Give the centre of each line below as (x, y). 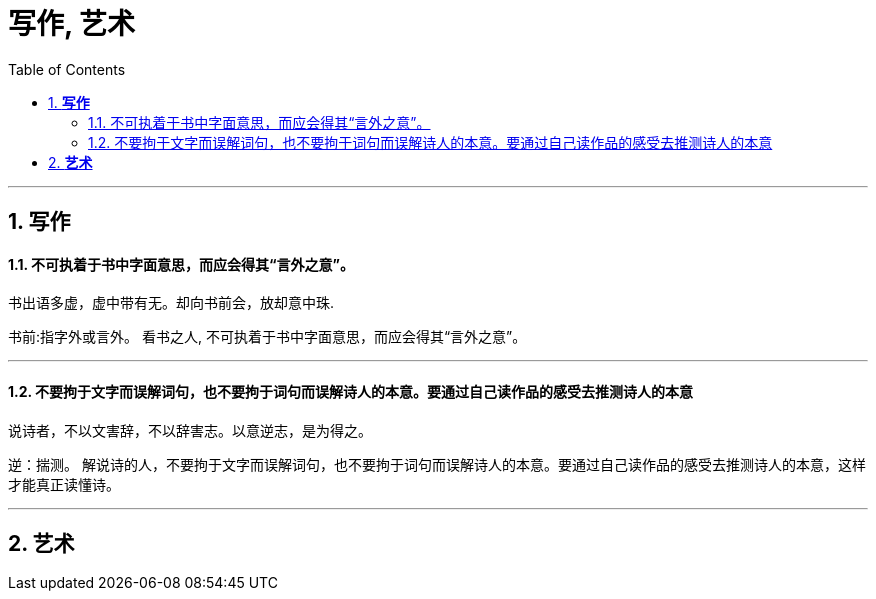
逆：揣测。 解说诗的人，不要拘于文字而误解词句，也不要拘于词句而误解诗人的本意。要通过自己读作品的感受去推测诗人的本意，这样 (437, 464)
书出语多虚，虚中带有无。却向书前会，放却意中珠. (171, 303)
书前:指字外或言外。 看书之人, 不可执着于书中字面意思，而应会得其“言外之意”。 (267, 337)
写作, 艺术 (72, 24)
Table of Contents (67, 69)
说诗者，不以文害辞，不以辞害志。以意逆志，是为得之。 (190, 430)
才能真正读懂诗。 (64, 484)
